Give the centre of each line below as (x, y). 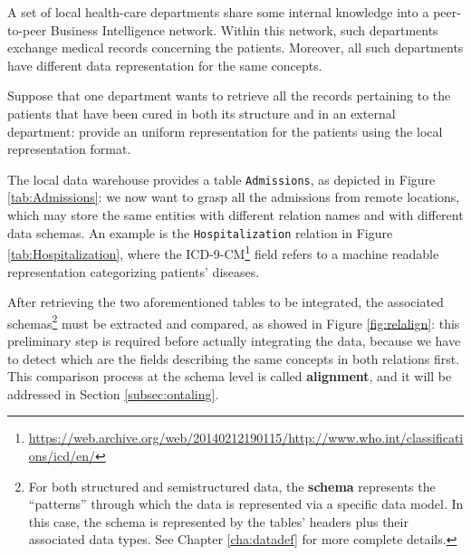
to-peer (27, 29)
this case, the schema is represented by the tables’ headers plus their (218, 521)
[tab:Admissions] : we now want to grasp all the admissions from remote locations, (234, 197)
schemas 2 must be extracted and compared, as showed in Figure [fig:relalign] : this (234, 321)
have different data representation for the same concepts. (165, 65)
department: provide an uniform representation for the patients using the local (225, 131)
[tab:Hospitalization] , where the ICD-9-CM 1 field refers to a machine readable (223, 252)
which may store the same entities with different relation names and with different (235, 215)
